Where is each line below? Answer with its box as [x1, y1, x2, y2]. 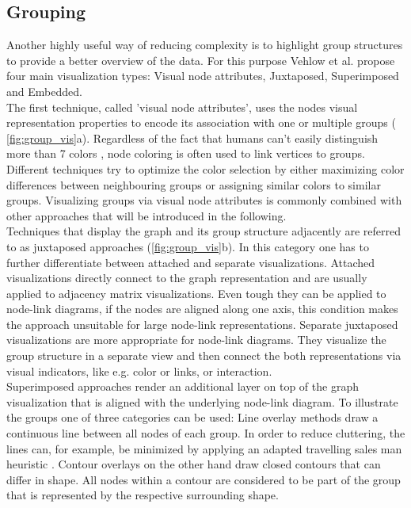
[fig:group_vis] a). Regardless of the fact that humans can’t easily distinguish [6, 129, 379, 146]
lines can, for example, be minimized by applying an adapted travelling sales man [6, 440, 402, 456]
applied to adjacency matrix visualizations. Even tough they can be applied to [6, 285, 386, 301]
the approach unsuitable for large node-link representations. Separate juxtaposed [6, 315, 398, 332]
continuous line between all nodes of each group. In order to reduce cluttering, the [6, 425, 405, 441]
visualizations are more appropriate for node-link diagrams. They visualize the [6, 331, 386, 348]
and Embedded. [6, 82, 82, 99]
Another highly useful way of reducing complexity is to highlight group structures [6, 36, 403, 53]
